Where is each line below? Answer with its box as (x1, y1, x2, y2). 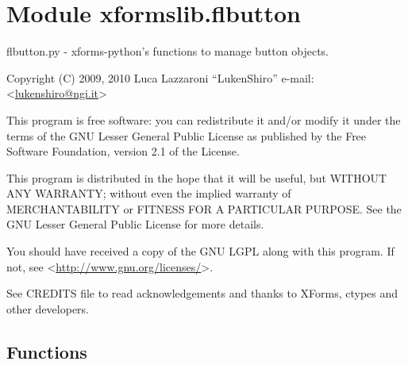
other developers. (6, 300, 89, 317)
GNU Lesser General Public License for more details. (6, 216, 264, 232)
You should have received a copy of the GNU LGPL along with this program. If (6, 243, 395, 259)
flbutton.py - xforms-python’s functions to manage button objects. (6, 43, 329, 60)
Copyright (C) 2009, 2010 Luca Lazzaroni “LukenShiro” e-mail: (6, 69, 314, 86)
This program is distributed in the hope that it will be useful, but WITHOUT (6, 169, 387, 186)
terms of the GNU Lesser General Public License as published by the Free (6, 127, 367, 144)
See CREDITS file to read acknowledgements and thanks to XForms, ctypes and (6, 285, 398, 302)
